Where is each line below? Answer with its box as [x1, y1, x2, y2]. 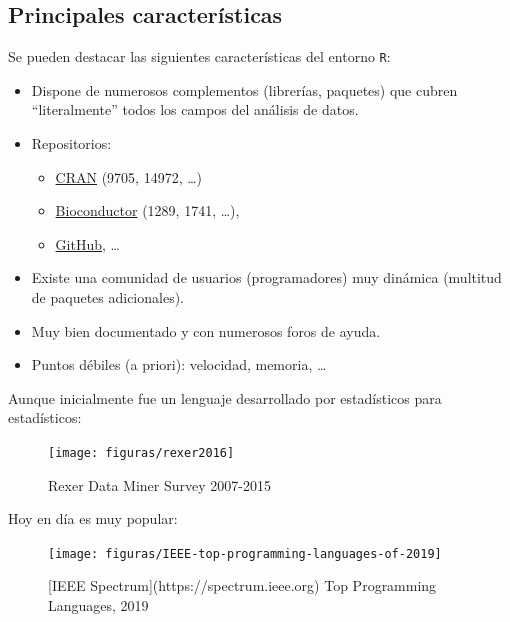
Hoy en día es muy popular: [8, 508, 178, 529]
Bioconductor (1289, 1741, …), [55, 200, 240, 221]
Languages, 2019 [48, 595, 149, 616]
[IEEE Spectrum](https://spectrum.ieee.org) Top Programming [48, 575, 437, 596]
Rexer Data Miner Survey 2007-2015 [48, 474, 271, 495]
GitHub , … [55, 233, 120, 254]
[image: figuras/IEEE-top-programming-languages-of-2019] [48, 546, 442, 561]
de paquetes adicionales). [31, 287, 185, 308]
